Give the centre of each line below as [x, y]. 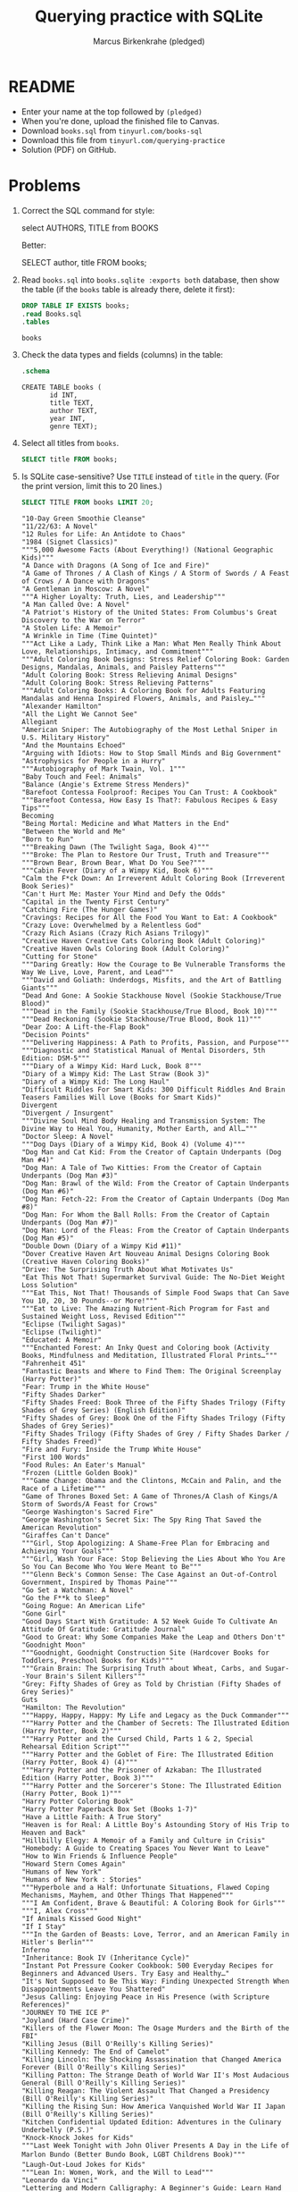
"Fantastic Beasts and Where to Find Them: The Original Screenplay [151, 1371]
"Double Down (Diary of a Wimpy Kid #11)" [101, 1246]
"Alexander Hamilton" [61, 706]
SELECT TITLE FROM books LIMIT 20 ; [87, 502]
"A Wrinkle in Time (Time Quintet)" [89, 636]
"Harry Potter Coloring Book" [78, 1801]
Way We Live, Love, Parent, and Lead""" [97, 972]
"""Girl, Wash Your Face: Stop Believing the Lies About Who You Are [153, 1559]
